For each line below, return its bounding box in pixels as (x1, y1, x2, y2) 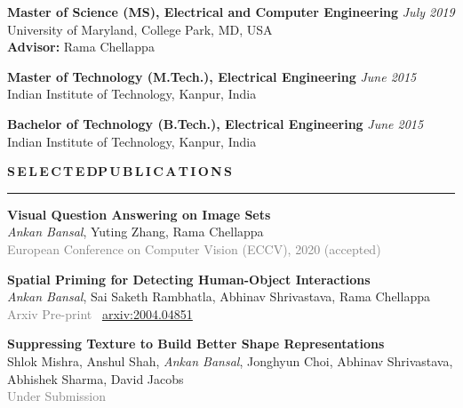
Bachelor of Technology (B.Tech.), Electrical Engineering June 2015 (7, 114, 424, 132)
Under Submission (7, 387, 107, 405)
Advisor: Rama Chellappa (7, 37, 155, 56)
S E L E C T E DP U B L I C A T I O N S (7, 162, 232, 180)
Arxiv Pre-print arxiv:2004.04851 (7, 304, 193, 323)
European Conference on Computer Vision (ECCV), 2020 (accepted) (7, 239, 381, 258)
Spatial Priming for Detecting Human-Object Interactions (7, 269, 371, 288)
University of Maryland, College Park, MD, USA (7, 20, 273, 38)
